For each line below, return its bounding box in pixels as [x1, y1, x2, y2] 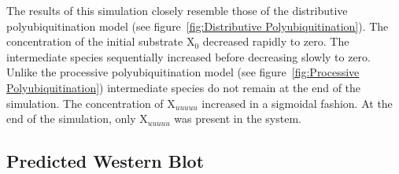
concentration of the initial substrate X [6, 33, 195, 50]
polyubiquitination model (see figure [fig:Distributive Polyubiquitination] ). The [6, 17, 389, 34]
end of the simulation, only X [6, 110, 148, 127]
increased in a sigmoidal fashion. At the [201, 94, 393, 111]
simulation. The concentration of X [6, 94, 175, 111]
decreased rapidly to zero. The [202, 33, 349, 50]
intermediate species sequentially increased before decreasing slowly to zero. [6, 48, 371, 65]
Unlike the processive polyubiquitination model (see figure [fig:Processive [6, 64, 360, 80]
